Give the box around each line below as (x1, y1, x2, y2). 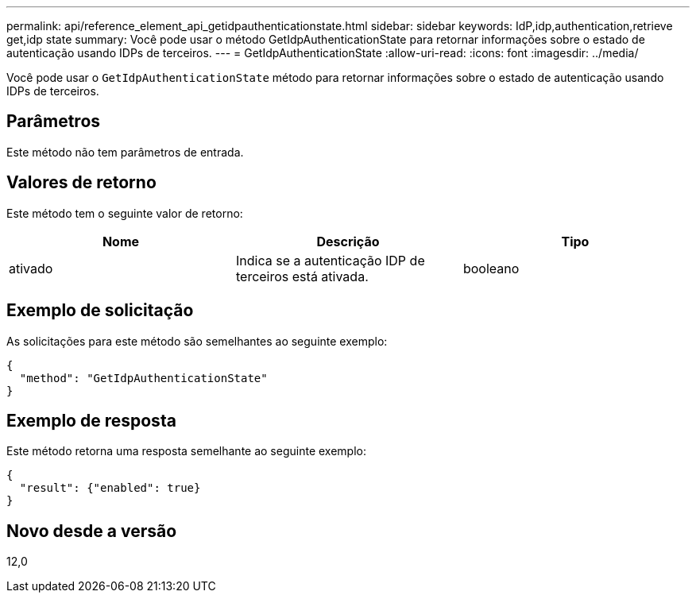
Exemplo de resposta (6, 410, 176, 431)
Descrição (316, 233, 380, 249)
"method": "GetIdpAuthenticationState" (19, 371, 268, 385)
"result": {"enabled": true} (19, 481, 201, 495)
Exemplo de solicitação (6, 300, 194, 321)
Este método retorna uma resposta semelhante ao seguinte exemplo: (6, 444, 366, 458)
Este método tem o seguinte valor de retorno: (6, 206, 243, 220)
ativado (9, 260, 53, 276)
